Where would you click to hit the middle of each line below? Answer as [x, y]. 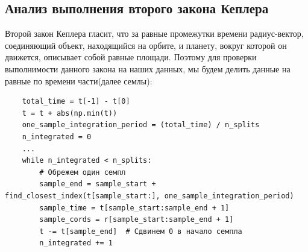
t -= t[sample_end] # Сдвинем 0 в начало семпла [141, 231]
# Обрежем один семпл [83, 172]
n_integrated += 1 [76, 243]
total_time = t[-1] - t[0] [76, 102]
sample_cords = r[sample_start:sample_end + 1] [137, 220]
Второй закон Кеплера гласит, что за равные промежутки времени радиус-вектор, [154, 33]
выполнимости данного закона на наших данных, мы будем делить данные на [148, 68]
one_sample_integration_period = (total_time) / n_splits [141, 125]
